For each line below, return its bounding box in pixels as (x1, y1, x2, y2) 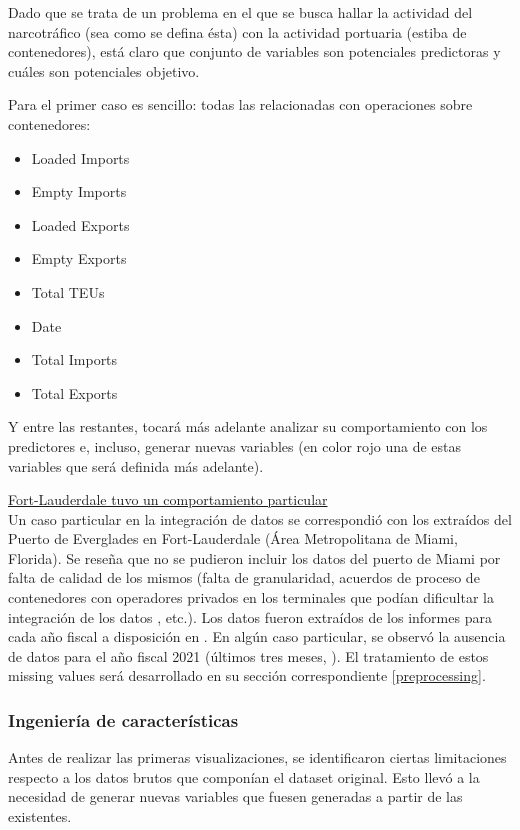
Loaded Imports (31, 147, 130, 168)
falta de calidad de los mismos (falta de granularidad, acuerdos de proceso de (8, 567, 480, 588)
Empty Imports (31, 181, 127, 202)
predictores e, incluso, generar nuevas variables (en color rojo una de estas (8, 435, 461, 456)
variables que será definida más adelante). (8, 455, 264, 476)
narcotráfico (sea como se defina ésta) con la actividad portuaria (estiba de (8, 21, 467, 42)
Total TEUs (31, 281, 105, 302)
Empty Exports (31, 248, 127, 269)
